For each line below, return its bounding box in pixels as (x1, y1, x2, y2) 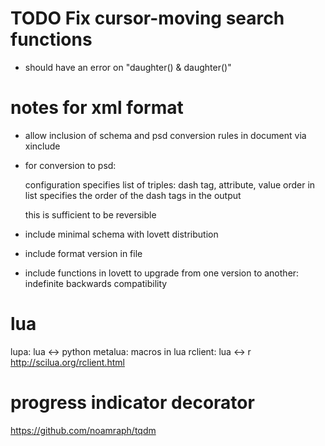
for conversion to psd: (24, 159, 117, 171)
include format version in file (24, 247, 143, 259)
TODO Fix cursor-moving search (10, 7, 285, 30)
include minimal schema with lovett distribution (24, 228, 219, 240)
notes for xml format (10, 97, 184, 119)
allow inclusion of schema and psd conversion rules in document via (24, 129, 307, 141)
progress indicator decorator (10, 392, 255, 414)
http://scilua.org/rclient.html (10, 356, 125, 368)
